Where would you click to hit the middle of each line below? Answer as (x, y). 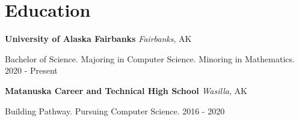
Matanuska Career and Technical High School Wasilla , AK (126, 90)
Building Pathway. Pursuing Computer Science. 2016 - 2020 (115, 111)
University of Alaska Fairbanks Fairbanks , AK (98, 39)
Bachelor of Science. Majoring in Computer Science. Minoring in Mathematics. (150, 58)
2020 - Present (31, 70)
